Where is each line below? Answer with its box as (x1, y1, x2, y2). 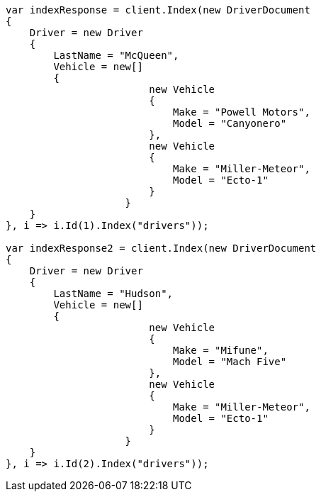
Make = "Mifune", (173, 345, 269, 356)
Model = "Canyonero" (173, 118, 287, 129)
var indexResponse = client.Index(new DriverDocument (6, 4, 310, 16)
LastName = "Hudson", (53, 288, 174, 299)
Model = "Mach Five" (173, 356, 287, 367)
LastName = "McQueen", (53, 50, 179, 61)
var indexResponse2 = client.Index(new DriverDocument (6, 242, 317, 254)
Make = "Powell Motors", (173, 106, 310, 118)
